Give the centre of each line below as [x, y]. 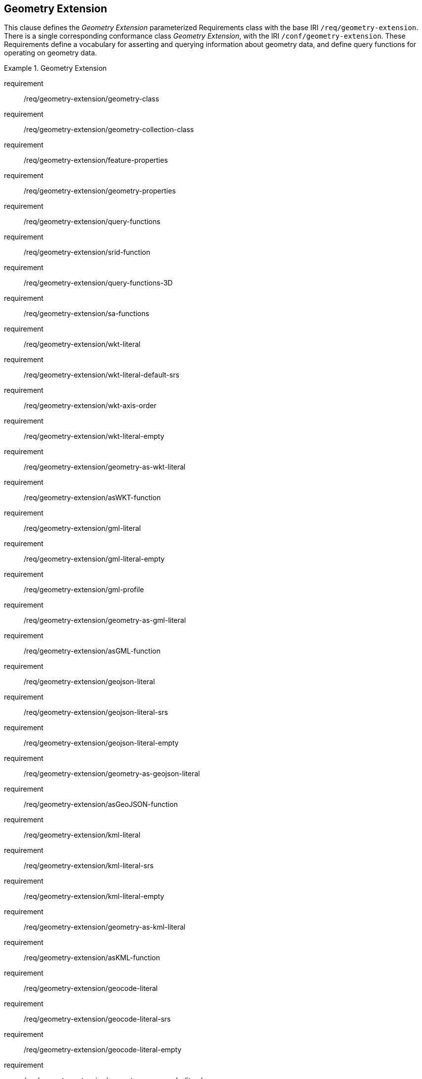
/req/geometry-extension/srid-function [87, 252]
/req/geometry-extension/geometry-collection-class [109, 130]
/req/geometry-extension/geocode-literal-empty [103, 1050]
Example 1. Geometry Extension [55, 68]
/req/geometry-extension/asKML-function [92, 958]
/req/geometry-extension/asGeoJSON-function [101, 804]
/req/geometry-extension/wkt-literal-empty [94, 436]
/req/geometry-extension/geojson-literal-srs [96, 712]
